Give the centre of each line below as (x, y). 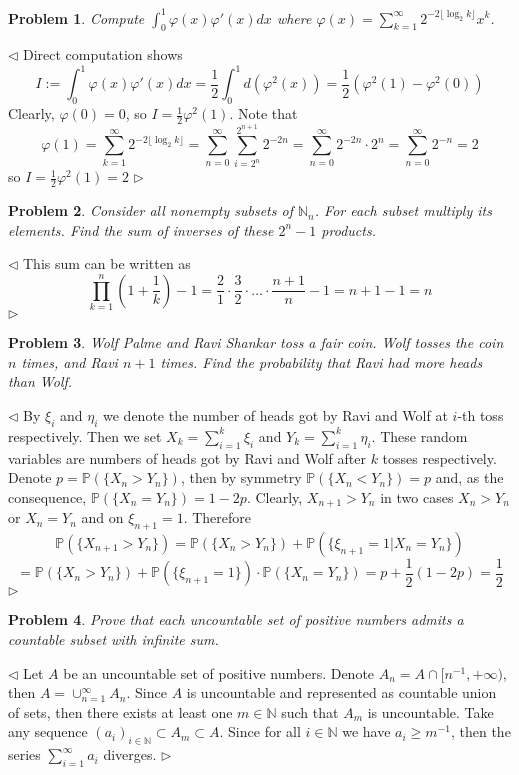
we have (366, 731)
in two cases (417, 496)
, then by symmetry (241, 477)
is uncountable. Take (430, 711)
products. (348, 229)
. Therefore (217, 517)
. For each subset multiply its (403, 210)
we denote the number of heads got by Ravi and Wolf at (275, 414)
